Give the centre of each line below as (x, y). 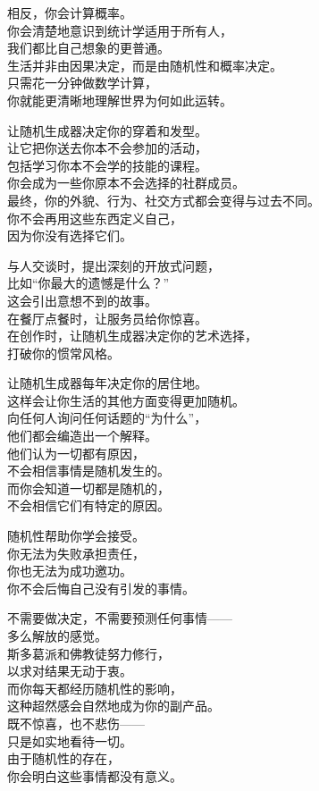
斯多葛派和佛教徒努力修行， (88, 653)
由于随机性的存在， (63, 758)
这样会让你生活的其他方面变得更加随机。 (126, 400)
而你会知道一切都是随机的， (88, 488)
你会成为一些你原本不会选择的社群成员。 (126, 183)
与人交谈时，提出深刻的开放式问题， (113, 265)
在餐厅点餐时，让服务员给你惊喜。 (107, 318)
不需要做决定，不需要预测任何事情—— (120, 618)
